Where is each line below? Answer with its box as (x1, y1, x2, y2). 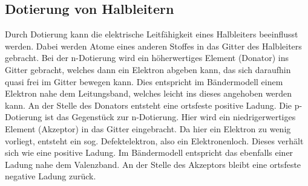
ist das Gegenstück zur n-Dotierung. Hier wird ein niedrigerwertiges (44, 111, 296, 123)
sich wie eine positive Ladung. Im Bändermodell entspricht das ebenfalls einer (5, 146, 293, 159)
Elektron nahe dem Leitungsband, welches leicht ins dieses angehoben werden (5, 87, 292, 100)
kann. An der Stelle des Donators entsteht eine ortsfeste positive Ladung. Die (5, 98, 292, 111)
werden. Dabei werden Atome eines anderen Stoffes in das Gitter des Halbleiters (5, 39, 302, 52)
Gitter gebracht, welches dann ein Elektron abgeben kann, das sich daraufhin (5, 63, 291, 75)
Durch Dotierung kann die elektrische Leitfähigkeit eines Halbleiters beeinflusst (5, 28, 298, 40)
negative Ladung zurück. (5, 170, 96, 182)
